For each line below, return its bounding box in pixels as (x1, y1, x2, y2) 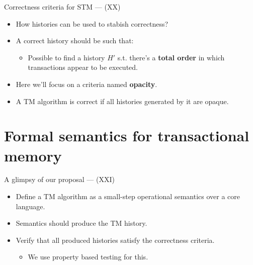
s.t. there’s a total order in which (117, 52, 225, 62)
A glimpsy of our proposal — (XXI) (4, 174, 115, 185)
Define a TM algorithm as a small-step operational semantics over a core (16, 191, 240, 202)
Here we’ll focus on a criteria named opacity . (16, 78, 157, 89)
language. (16, 201, 45, 211)
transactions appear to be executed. (28, 62, 138, 72)
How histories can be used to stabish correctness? (16, 18, 168, 29)
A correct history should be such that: (16, 35, 134, 46)
